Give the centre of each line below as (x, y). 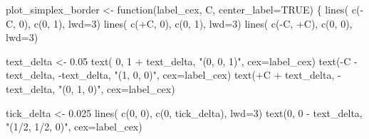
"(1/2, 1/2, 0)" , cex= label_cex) (74, 127)
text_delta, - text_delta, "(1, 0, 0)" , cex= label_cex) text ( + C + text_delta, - (173, 75)
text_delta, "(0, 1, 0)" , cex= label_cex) (90, 88)
